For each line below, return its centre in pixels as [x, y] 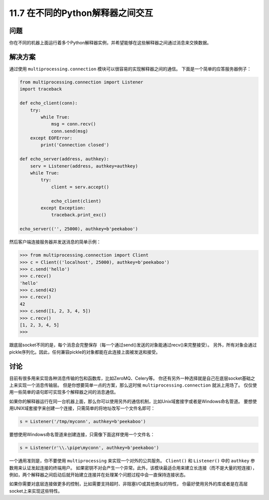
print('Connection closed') [75, 145]
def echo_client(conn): [49, 103]
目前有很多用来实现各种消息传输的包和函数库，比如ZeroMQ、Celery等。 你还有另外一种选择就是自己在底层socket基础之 [132, 378]
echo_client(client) [76, 201]
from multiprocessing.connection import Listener [81, 82]
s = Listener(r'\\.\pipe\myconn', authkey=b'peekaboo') [89, 448]
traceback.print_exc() [79, 215]
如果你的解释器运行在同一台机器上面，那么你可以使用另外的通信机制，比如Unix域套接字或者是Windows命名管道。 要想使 [133, 401]
